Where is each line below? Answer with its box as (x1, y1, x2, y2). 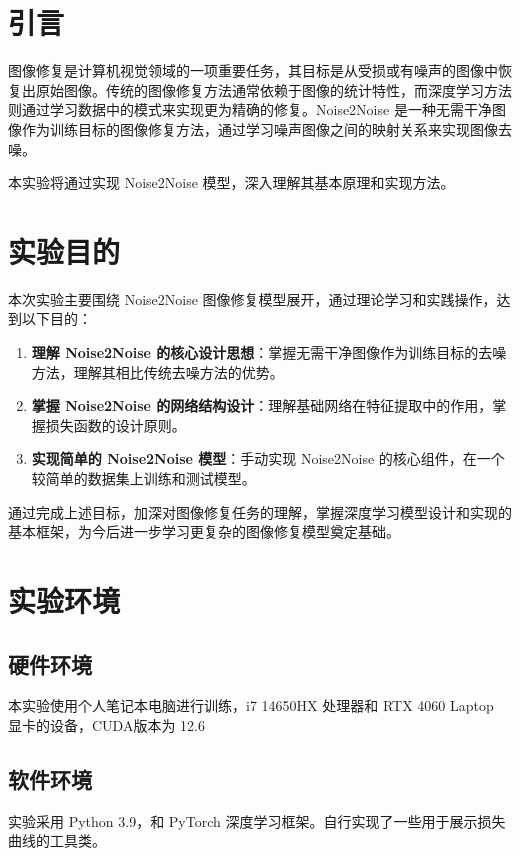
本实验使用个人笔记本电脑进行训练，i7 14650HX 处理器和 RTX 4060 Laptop (8, 695, 494, 716)
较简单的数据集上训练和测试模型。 (31, 467, 256, 488)
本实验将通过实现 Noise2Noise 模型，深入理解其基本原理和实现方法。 (8, 172, 455, 193)
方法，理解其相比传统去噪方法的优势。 (31, 361, 284, 382)
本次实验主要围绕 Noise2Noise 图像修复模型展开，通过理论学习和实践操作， (8, 288, 497, 309)
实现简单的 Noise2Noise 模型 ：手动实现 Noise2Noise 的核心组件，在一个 (31, 448, 505, 469)
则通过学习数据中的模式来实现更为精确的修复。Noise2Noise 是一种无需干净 (8, 99, 492, 120)
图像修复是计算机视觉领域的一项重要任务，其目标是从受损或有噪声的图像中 (8, 60, 498, 81)
